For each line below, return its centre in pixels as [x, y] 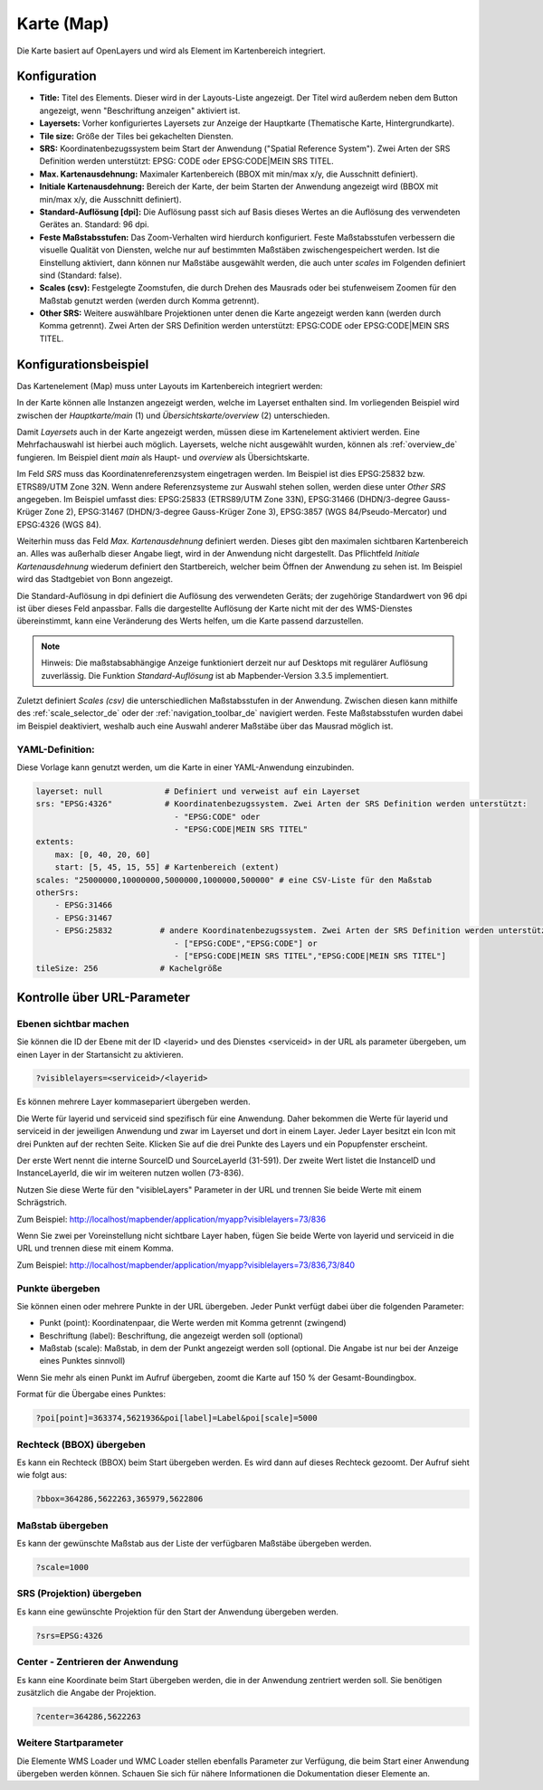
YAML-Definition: [56, 749]
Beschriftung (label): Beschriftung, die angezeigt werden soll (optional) [171, 1336]
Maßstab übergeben [62, 1525]
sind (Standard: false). [81, 275]
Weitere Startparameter [70, 1743]
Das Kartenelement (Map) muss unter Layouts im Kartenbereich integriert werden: [170, 386]
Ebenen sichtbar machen [73, 1024]
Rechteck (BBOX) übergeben [81, 1444]
